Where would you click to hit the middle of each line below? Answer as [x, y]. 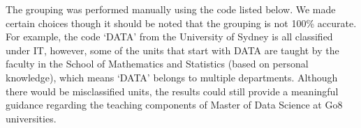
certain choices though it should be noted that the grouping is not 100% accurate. [181, 23]
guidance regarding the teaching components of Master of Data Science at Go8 [174, 105]
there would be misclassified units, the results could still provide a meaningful [172, 91]
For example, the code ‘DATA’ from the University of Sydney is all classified [169, 37]
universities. [31, 118]
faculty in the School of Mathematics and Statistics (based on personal [157, 64]
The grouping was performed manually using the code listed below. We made [171, 9]
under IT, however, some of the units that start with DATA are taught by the [172, 50]
